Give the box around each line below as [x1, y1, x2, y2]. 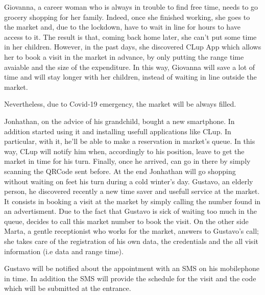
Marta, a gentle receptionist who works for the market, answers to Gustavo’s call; [4, 226, 259, 236]
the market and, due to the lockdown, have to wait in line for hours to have [4, 21, 240, 32]
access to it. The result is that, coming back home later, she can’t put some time [4, 31, 257, 42]
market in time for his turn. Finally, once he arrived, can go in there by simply [4, 156, 251, 166]
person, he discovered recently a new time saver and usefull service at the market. [4, 186, 260, 196]
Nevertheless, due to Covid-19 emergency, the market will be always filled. [4, 99, 236, 109]
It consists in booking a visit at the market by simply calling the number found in [4, 195, 261, 206]
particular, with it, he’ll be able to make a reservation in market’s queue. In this [4, 136, 255, 146]
